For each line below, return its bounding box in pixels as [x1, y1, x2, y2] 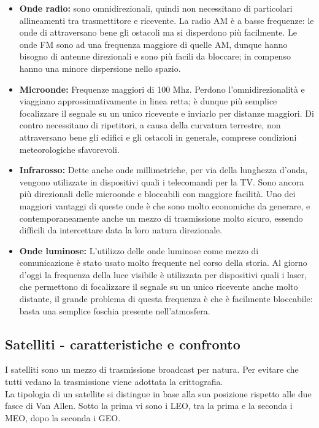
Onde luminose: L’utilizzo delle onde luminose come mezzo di [19, 244, 259, 257]
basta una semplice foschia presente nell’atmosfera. [19, 304, 210, 317]
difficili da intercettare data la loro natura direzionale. [19, 224, 223, 236]
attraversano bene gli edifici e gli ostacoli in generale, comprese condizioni [19, 130, 297, 143]
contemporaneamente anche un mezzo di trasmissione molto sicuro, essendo [19, 211, 303, 224]
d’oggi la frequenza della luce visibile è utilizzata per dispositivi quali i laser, [19, 268, 307, 281]
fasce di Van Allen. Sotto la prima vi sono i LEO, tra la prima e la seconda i [5, 399, 293, 412]
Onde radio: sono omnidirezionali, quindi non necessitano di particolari [19, 2, 293, 14]
